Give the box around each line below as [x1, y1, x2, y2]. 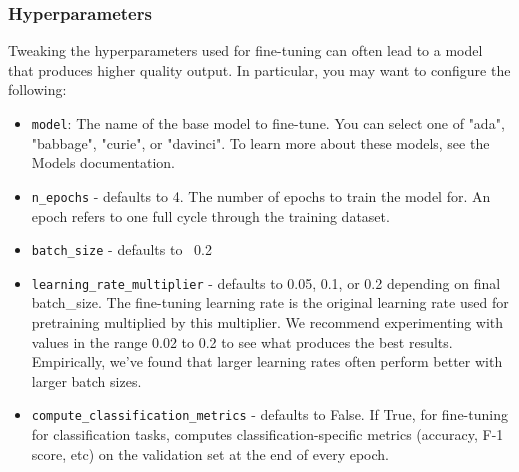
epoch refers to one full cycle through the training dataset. [31, 205, 390, 226]
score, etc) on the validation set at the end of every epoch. [31, 443, 389, 464]
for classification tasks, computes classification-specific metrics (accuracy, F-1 [31, 424, 504, 445]
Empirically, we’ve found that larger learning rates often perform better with [31, 351, 503, 372]
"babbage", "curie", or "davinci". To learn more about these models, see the [31, 132, 490, 153]
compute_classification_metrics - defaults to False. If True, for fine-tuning [31, 404, 508, 425]
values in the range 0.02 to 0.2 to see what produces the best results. [31, 331, 453, 352]
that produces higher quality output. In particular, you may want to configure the [8, 59, 511, 80]
